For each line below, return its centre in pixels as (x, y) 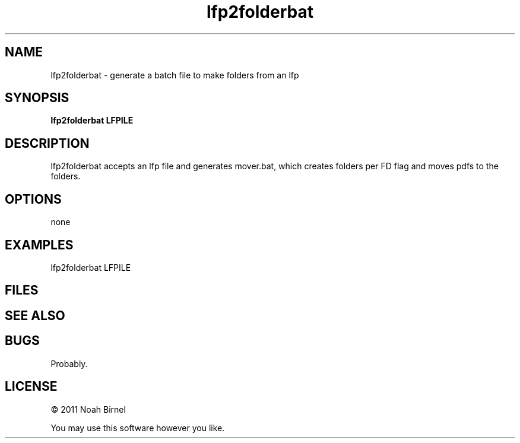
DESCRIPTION (47, 143)
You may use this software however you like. (138, 428)
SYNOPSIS (37, 98)
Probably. (69, 363)
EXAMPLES (39, 245)
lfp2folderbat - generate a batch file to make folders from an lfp (175, 75)
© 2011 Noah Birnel (88, 409)
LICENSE (31, 387)
